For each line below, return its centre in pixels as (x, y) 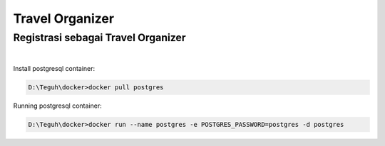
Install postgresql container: (54, 68)
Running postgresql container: (58, 106)
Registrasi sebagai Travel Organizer (99, 38)
